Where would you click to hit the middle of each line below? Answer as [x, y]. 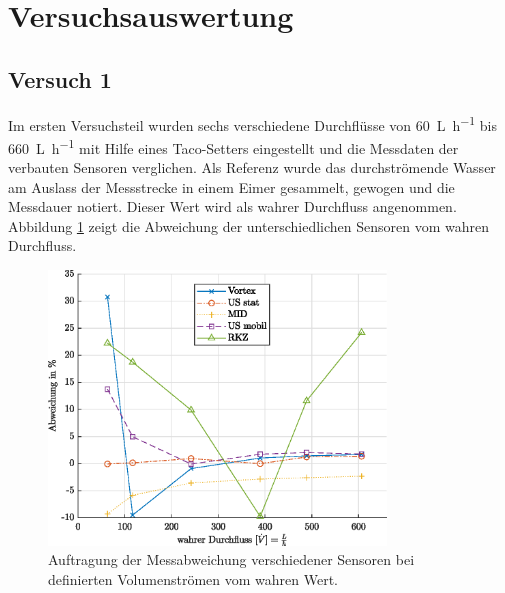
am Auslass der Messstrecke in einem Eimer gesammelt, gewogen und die [231, 186]
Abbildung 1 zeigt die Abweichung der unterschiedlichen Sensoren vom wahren [248, 225]
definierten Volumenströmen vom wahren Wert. [193, 578]
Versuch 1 [60, 78]
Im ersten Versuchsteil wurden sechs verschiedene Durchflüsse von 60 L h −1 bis [253, 123]
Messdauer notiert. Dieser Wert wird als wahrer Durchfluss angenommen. [232, 206]
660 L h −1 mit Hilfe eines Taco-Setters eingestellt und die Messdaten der [233, 146]
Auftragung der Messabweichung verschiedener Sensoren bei [231, 559]
